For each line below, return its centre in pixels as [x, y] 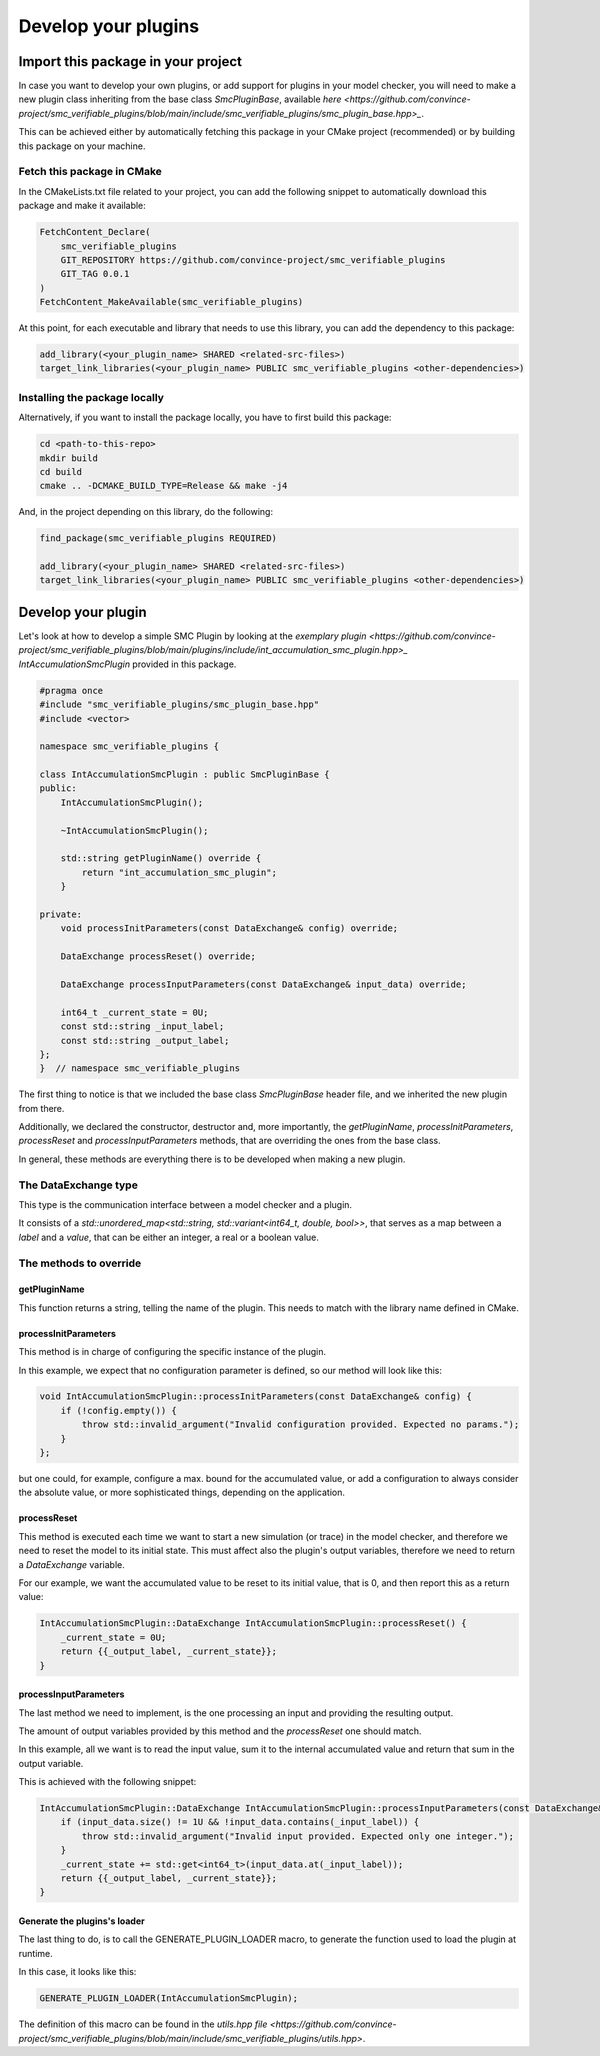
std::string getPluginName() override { [161, 858]
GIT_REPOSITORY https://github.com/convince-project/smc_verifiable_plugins [253, 259]
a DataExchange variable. [71, 1564]
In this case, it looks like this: [77, 1972]
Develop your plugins [109, 26]
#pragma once [71, 690]
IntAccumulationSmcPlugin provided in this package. [127, 664]
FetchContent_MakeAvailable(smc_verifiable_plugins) [171, 302]
